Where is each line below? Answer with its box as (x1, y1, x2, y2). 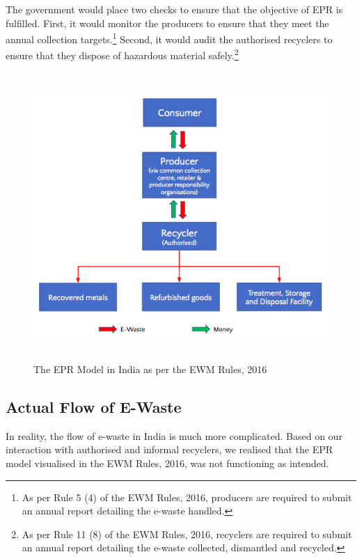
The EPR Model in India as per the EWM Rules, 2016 (33, 362, 267, 377)
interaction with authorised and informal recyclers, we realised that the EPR (6, 442, 333, 457)
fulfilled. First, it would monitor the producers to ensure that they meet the (6, 15, 329, 30)
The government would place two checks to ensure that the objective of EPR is (6, 2, 343, 16)
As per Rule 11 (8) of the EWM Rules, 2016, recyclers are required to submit (22, 526, 352, 541)
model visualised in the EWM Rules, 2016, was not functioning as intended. (6, 456, 329, 471)
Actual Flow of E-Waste (6, 396, 182, 418)
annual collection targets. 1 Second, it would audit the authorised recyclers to (6, 30, 333, 46)
